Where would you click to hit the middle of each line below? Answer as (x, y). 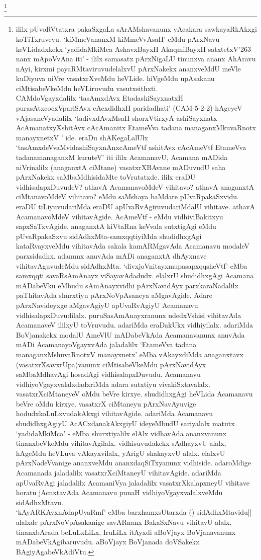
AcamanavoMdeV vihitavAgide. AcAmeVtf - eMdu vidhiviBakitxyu (119, 216)
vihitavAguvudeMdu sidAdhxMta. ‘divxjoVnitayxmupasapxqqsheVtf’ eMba (132, 265)
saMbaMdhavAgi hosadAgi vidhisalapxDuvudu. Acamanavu (108, 374)
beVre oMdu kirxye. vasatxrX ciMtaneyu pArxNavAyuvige (106, 403)
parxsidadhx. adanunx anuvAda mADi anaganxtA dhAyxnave (111, 255)
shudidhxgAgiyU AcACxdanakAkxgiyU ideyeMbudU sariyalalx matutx (125, 423)
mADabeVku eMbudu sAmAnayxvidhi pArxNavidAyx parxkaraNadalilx (127, 285)
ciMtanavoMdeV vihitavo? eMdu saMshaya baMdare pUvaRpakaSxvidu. (127, 196)
